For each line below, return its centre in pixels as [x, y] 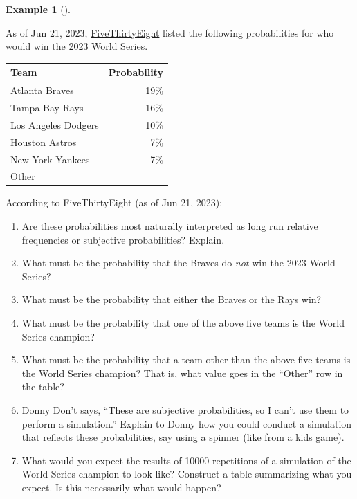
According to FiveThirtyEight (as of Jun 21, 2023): [114, 202]
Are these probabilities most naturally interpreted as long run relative [170, 226]
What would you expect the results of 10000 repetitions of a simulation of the [186, 460]
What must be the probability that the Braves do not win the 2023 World [178, 263]
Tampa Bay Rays [47, 107]
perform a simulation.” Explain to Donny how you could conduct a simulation [187, 423]
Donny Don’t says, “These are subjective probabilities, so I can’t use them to [185, 409]
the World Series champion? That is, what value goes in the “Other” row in [182, 373]
